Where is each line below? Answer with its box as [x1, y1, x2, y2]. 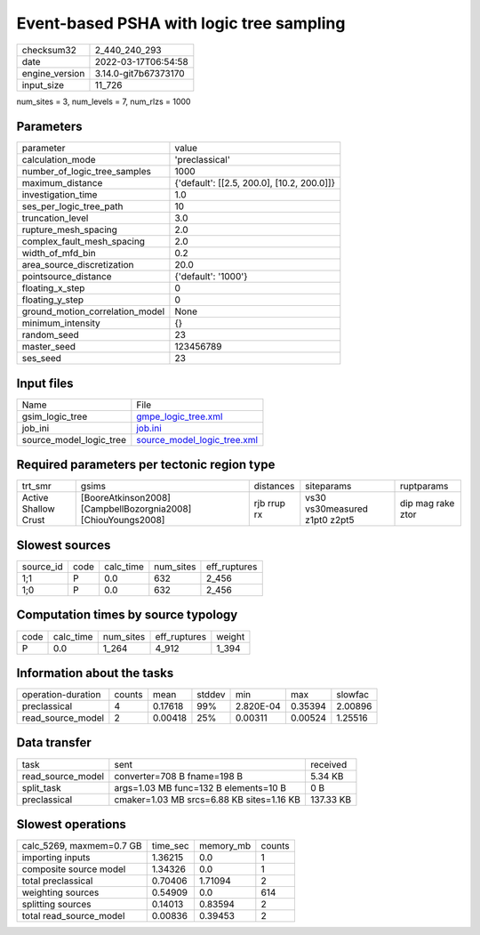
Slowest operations [16, 817, 126, 832]
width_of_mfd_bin [21, 247, 97, 260]
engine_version [21, 67, 85, 79]
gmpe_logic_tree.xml [136, 410, 223, 423]
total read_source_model [21, 910, 125, 923]
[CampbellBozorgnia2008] [80, 503, 192, 515]
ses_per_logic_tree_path [21, 200, 124, 213]
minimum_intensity [21, 317, 101, 329]
